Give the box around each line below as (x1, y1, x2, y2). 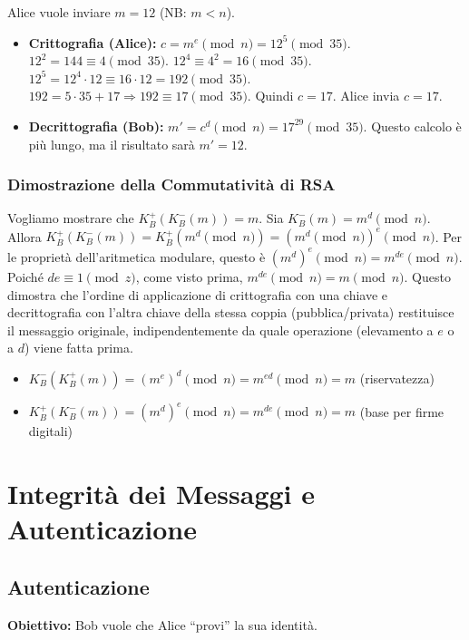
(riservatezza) (359, 368, 435, 387)
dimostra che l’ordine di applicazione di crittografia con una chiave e (7, 285, 388, 304)
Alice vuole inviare (7, 3, 111, 21)
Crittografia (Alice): (28, 33, 157, 52)
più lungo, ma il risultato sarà (28, 134, 195, 153)
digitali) (28, 422, 73, 441)
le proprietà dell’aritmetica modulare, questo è (7, 247, 266, 266)
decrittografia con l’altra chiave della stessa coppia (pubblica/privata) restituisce (7, 303, 454, 322)
